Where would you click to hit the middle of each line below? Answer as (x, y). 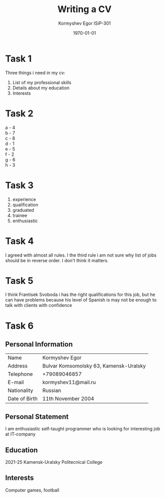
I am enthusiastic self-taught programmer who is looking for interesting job (83, 429)
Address (18, 366)
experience (24, 199)
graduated (23, 210)
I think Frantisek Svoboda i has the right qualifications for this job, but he (80, 295)
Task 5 (19, 281)
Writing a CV (85, 9)
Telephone (20, 374)
